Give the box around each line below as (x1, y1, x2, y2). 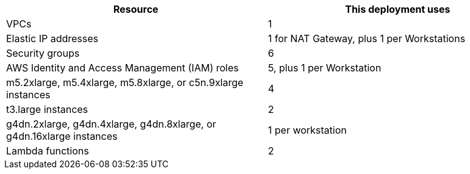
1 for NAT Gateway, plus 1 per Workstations (268, 32, 466, 45)
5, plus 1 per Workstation (268, 62, 381, 74)
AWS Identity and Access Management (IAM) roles (6, 62, 239, 74)
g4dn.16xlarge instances (6, 130, 118, 142)
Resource (113, 3, 159, 15)
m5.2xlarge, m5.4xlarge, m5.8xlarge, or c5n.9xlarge (6, 76, 244, 89)
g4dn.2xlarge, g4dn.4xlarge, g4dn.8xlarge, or (6, 118, 217, 130)
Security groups (6, 47, 80, 59)
